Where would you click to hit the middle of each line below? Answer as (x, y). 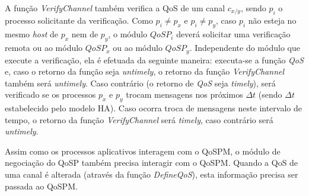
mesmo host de (32, 34)
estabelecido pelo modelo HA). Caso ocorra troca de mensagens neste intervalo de (153, 108)
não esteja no (272, 20)
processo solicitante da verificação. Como (79, 20)
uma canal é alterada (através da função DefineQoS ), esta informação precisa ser (152, 174)
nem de (85, 34)
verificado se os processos (50, 94)
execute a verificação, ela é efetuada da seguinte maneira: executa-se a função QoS (154, 60)
